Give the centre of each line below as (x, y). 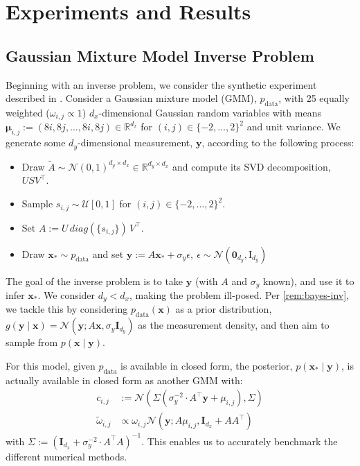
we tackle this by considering (67, 309)
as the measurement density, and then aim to (234, 325)
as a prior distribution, (224, 309)
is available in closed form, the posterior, (207, 365)
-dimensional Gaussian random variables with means (210, 112)
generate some (36, 143)
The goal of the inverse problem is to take (94, 281)
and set (108, 253)
